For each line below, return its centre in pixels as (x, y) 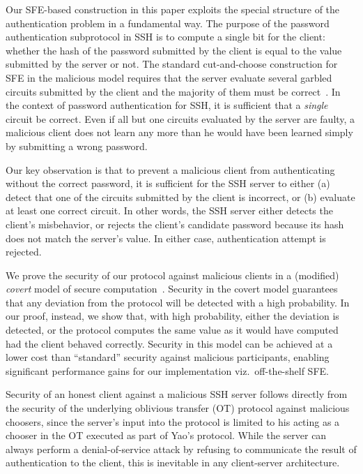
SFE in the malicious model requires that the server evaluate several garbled (169, 77)
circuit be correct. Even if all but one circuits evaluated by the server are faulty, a (180, 118)
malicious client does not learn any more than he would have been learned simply (179, 132)
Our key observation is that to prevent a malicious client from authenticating (170, 169)
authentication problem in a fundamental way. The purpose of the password (168, 23)
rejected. (24, 252)
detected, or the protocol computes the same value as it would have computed (172, 330)
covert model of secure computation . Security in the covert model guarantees (172, 289)
